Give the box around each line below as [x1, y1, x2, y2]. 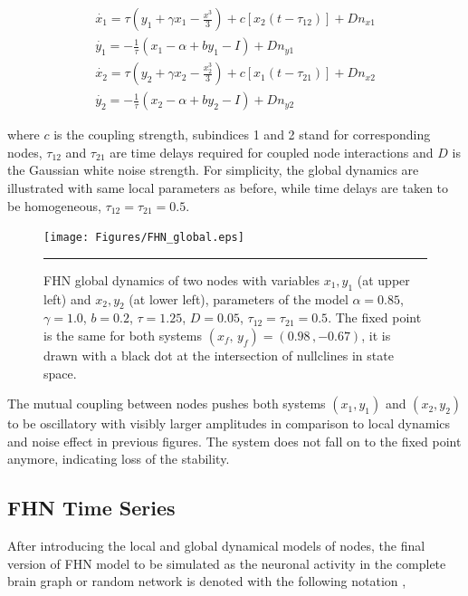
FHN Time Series [7, 494, 176, 522]
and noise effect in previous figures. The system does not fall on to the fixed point [7, 431, 462, 450]
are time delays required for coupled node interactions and [110, 142, 434, 161]
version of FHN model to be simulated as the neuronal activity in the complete [7, 553, 446, 572]
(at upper [357, 270, 410, 289]
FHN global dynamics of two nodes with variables [43, 270, 320, 289]
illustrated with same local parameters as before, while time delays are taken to [7, 178, 449, 197]
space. [43, 363, 77, 382]
